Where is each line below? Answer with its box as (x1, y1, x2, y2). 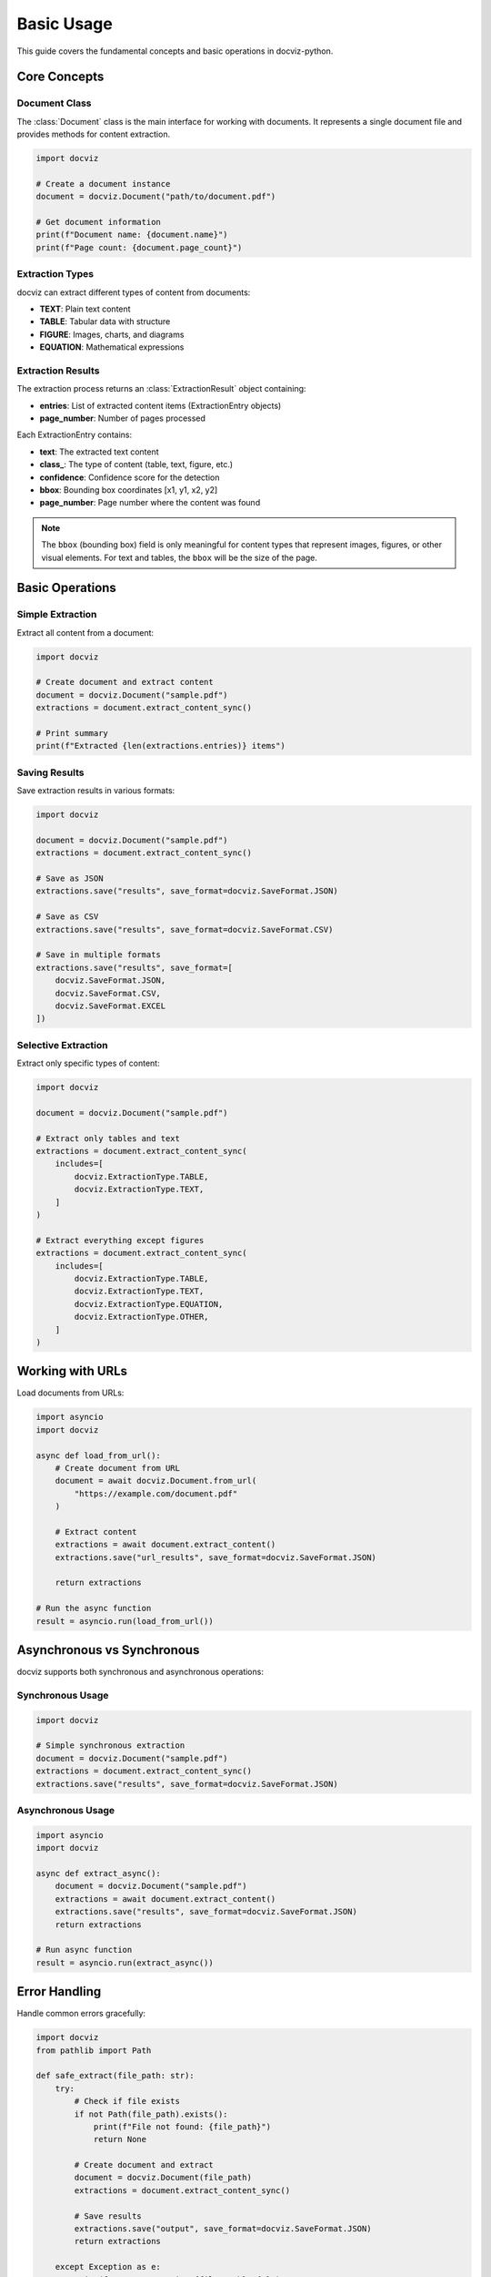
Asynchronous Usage (16, 1804, 115, 1817)
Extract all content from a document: (16, 627, 155, 638)
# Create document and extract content (35, 677, 214, 688)
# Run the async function (35, 1603, 152, 1614)
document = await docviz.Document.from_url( (55, 1475, 257, 1486)
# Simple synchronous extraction (35, 1741, 185, 1751)
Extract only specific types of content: (16, 1057, 160, 1069)
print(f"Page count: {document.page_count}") (35, 242, 243, 252)
